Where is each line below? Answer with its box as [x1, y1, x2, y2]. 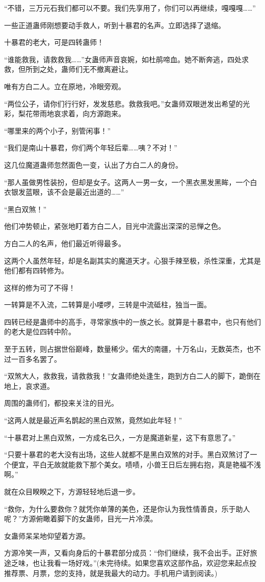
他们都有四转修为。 [4, 265, 68, 276]
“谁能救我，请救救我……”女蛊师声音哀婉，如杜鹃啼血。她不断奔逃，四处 [4, 54, 242, 64]
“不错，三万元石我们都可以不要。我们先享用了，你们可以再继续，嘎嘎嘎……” [4, 3, 256, 13]
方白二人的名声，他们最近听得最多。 [4, 237, 125, 248]
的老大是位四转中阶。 [4, 326, 75, 337]
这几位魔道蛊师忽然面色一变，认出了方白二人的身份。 [4, 159, 182, 170]
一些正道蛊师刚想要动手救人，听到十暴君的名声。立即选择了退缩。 [4, 19, 225, 30]
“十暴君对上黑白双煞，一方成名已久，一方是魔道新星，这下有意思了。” [4, 432, 236, 442]
